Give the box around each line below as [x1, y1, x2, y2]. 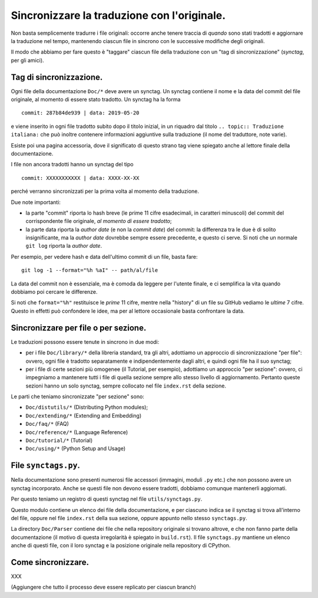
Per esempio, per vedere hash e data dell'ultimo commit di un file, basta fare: [11, 253, 198, 260]
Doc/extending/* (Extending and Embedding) [25, 412, 142, 419]
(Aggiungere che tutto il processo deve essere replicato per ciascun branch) [11, 584, 197, 591]
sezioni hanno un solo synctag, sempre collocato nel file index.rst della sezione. [25, 382, 227, 389]
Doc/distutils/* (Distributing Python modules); [25, 404, 148, 411]
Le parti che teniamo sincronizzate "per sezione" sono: [11, 393, 144, 400]
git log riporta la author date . [25, 242, 102, 249]
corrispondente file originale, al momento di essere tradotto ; [25, 218, 172, 225]
